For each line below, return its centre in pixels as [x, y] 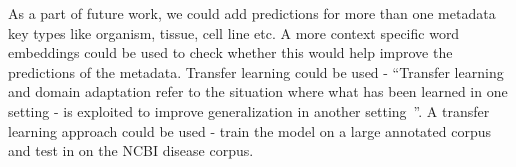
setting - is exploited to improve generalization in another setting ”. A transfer [249, 110]
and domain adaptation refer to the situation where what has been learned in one [258, 91]
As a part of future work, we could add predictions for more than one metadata [252, 13]
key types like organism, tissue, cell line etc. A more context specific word [234, 32]
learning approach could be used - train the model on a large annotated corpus [249, 130]
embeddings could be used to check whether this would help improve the [230, 52]
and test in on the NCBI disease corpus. [131, 150]
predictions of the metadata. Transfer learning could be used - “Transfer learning [256, 71]
